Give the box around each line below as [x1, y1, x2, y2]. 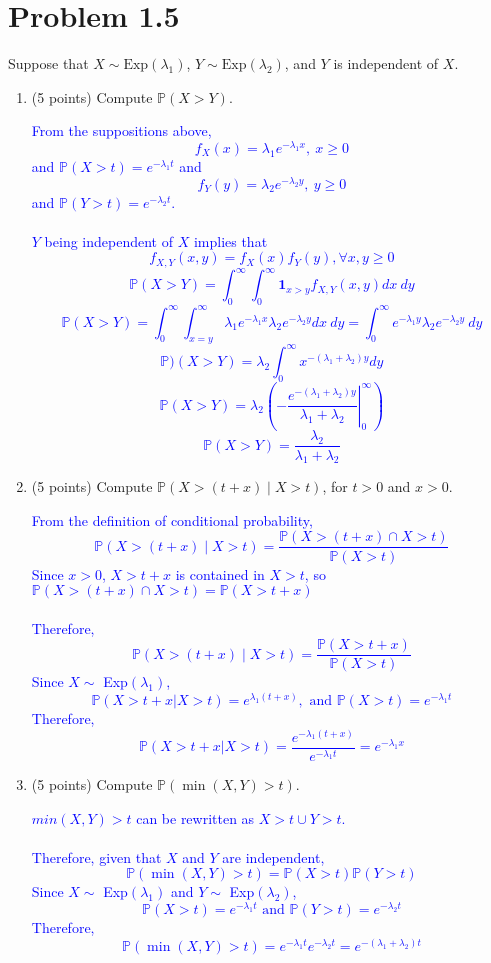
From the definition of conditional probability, [31, 509, 313, 530]
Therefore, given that [31, 846, 162, 867]
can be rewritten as [136, 807, 255, 828]
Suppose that [8, 53, 89, 74]
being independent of [44, 230, 173, 251]
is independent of [333, 53, 439, 74]
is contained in [175, 563, 265, 584]
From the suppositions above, [31, 120, 212, 141]
